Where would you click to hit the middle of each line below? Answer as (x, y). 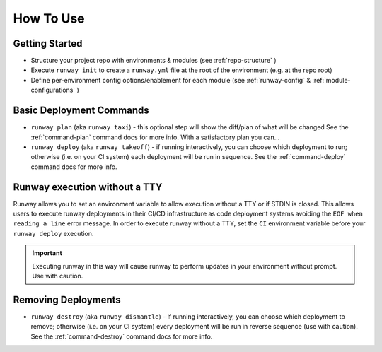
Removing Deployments (67, 299)
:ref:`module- (331, 80)
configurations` (53, 90)
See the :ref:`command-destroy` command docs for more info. (122, 336)
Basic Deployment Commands (81, 111)
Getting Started (48, 43)
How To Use (49, 18)
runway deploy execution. (53, 233)
